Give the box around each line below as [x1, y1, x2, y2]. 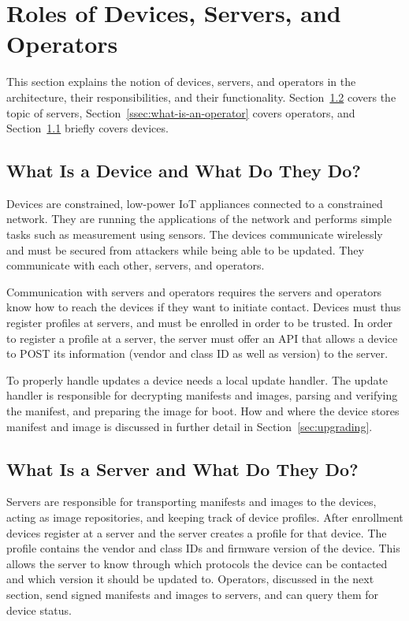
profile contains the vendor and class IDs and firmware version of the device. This [6, 540, 400, 556]
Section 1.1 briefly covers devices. [6, 120, 169, 136]
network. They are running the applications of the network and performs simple [6, 210, 392, 227]
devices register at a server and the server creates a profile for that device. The [6, 524, 387, 541]
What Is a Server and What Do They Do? [6, 456, 359, 481]
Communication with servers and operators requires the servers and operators [6, 283, 382, 299]
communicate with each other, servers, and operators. [6, 257, 265, 273]
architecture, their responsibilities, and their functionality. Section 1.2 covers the [6, 88, 396, 105]
